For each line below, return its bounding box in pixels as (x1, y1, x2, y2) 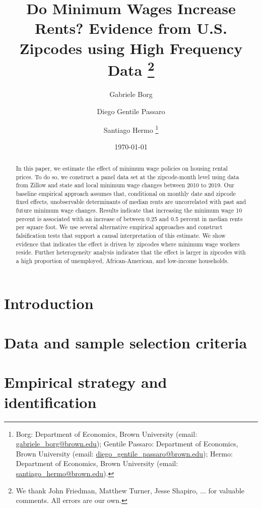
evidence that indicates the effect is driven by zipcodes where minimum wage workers (16, 239, 240, 248)
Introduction (4, 292, 94, 313)
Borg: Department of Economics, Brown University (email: (16, 428, 198, 439)
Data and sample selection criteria (4, 332, 247, 353)
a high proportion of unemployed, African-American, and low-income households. (16, 257, 229, 265)
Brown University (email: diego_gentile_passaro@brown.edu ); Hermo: (16, 448, 233, 459)
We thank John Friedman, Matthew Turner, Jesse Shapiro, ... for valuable (16, 485, 245, 495)
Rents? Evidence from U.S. (35, 18, 227, 38)
